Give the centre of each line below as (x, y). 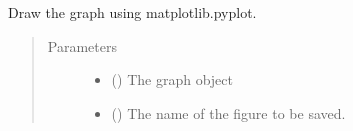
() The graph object (172, 79)
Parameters (82, 45)
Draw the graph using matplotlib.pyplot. (132, 12)
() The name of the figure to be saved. (228, 112)
